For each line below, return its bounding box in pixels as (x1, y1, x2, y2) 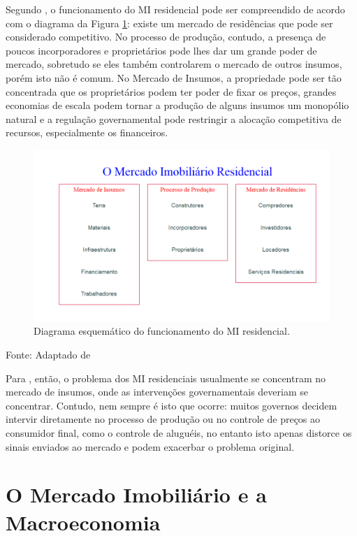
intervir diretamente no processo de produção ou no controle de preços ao (6, 412, 321, 426)
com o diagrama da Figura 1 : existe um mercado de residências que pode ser (6, 15, 333, 30)
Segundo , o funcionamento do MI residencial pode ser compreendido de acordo (6, 2, 345, 16)
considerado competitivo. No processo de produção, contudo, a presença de (6, 29, 326, 44)
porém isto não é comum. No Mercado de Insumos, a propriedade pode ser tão (6, 70, 342, 85)
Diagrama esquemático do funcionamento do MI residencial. (34, 324, 290, 338)
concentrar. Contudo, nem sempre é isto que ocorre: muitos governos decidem (6, 398, 337, 412)
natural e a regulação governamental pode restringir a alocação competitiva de (6, 111, 342, 126)
